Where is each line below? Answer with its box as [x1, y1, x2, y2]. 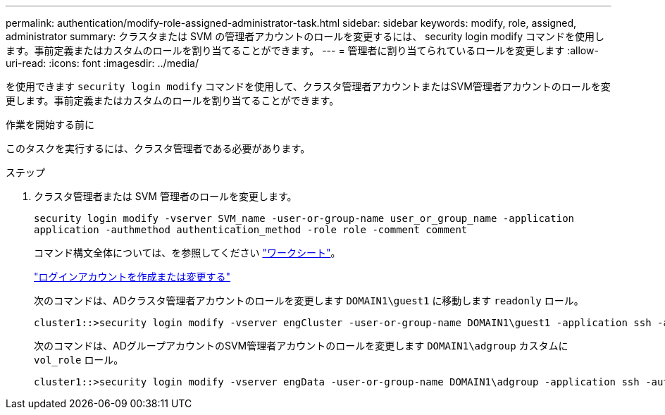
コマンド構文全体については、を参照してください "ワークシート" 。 [34, 247, 341, 259]
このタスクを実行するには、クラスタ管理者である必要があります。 [6, 142, 311, 154]
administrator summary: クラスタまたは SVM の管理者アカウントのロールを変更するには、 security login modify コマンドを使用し [6, 30, 604, 42]
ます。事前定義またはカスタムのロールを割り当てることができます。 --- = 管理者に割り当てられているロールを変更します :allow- [6, 44, 599, 56]
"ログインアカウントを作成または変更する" [34, 271, 231, 283]
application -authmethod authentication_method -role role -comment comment [34, 224, 468, 235]
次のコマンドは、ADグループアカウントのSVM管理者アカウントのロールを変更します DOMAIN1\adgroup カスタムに [34, 340, 568, 352]
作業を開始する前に [6, 118, 94, 130]
